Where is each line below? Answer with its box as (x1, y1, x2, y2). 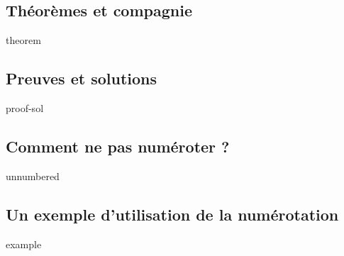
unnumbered (6, 168, 60, 183)
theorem (6, 33, 41, 48)
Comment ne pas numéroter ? (6, 135, 230, 157)
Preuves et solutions (6, 67, 157, 89)
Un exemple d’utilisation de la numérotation (6, 203, 339, 225)
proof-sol (6, 101, 44, 115)
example (6, 236, 42, 251)
